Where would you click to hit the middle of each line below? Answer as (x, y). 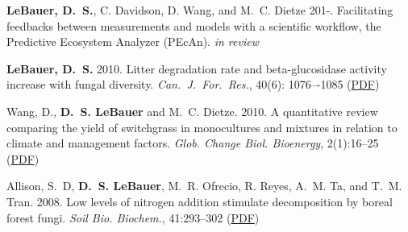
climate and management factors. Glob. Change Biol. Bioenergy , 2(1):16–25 (193, 143)
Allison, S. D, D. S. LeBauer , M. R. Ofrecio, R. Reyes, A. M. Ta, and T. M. (204, 186)
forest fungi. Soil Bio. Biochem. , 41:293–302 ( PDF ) (133, 217)
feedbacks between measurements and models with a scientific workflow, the (194, 25)
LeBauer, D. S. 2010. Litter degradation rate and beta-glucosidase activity (197, 68)
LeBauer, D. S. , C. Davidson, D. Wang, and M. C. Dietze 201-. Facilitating (200, 10)
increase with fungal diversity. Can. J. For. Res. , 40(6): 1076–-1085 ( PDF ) (193, 84)
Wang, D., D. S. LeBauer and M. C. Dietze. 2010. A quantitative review (192, 111)
